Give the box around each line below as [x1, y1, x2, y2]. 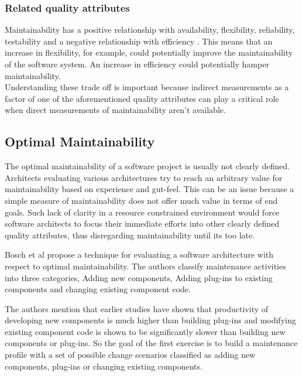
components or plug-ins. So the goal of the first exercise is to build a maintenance [5, 337, 298, 349]
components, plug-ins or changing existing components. [5, 360, 203, 372]
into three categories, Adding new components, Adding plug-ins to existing [5, 271, 273, 283]
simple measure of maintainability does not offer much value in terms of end [5, 194, 278, 206]
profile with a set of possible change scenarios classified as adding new [5, 348, 256, 361]
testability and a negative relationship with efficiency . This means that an [5, 35, 273, 47]
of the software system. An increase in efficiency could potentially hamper [5, 58, 269, 70]
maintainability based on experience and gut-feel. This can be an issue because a [5, 183, 294, 195]
